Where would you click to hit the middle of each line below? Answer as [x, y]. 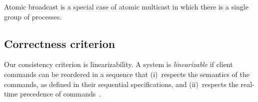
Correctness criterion [60, 43]
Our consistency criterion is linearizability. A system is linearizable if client [118, 64]
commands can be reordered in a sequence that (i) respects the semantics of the [127, 74]
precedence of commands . [60, 94]
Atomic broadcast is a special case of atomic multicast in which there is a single [126, 6]
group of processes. [33, 16]
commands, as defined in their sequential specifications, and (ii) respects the [121, 84]
